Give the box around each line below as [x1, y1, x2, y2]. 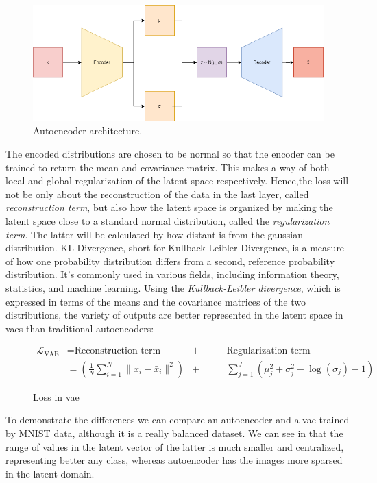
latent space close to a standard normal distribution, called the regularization [5, 213, 330, 227]
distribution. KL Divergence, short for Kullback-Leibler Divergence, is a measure [5, 240, 345, 255]
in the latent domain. [5, 466, 95, 480]
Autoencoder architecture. [33, 123, 143, 138]
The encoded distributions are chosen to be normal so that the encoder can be [5, 147, 335, 161]
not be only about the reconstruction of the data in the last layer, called [5, 186, 309, 201]
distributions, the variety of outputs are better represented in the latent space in [5, 308, 343, 322]
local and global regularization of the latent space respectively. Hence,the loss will [5, 173, 349, 188]
